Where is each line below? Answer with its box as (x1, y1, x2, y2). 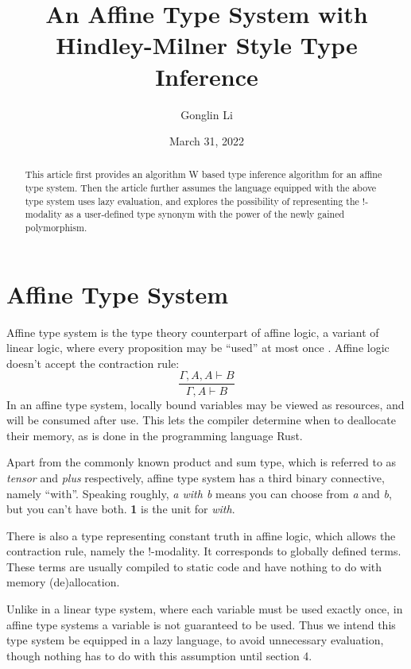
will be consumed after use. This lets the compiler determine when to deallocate (6, 412, 396, 428)
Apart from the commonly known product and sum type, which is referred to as (6, 454, 397, 470)
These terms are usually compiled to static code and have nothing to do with (6, 558, 382, 574)
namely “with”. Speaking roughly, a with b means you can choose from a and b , (6, 485, 392, 501)
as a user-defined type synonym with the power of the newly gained (64, 207, 345, 221)
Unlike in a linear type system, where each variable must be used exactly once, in (6, 601, 403, 617)
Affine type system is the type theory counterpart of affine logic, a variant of (6, 323, 379, 340)
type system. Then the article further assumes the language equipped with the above (25, 181, 377, 195)
